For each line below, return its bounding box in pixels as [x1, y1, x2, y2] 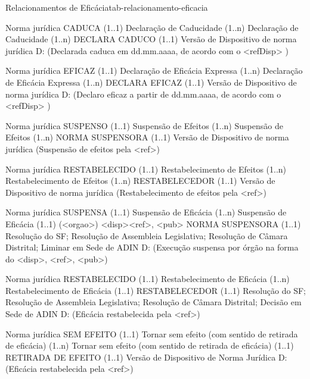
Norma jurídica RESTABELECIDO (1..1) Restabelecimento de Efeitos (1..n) [5, 162, 287, 175]
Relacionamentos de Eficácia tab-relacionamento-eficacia [5, 1, 208, 13]
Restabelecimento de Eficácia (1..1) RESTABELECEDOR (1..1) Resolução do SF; [5, 284, 306, 296]
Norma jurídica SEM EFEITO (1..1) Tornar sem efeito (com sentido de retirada [5, 327, 298, 340]
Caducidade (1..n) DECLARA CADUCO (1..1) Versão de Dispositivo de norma [5, 33, 297, 45]
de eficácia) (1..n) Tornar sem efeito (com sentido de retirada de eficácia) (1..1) [5, 339, 294, 352]
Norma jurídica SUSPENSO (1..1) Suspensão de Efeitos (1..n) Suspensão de [5, 119, 283, 131]
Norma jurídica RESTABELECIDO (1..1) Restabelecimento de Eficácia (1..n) [5, 272, 290, 285]
